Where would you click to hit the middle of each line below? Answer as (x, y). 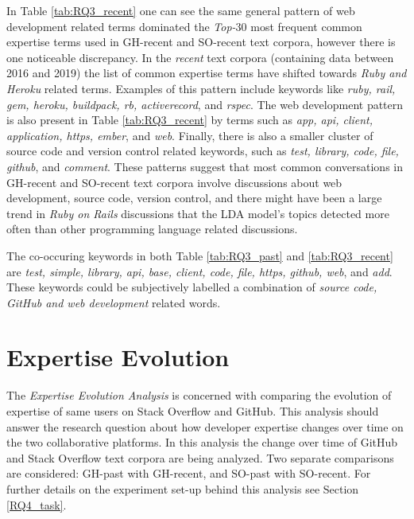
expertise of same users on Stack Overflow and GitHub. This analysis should (193, 411)
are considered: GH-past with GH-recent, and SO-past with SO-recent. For (189, 473)
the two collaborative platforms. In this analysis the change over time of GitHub (202, 442)
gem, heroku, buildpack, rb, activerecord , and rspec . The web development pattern (205, 104)
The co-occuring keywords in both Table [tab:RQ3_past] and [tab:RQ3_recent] (200, 255)
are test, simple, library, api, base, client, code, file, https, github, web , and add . (199, 271)
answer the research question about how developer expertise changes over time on (205, 426)
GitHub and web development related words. (114, 302)
